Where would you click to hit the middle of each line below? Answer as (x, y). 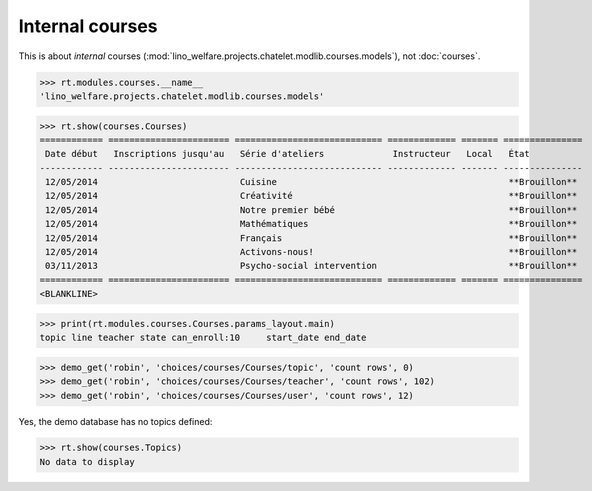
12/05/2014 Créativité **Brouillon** (311, 196)
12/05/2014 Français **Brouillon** (311, 238)
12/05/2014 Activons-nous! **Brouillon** (311, 252)
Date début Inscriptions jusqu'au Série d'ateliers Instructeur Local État (287, 154)
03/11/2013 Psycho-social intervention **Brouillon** (311, 266)
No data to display (87, 461)
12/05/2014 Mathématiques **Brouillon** (311, 224)
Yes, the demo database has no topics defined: (115, 421)
